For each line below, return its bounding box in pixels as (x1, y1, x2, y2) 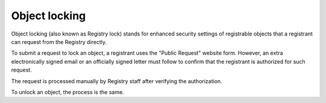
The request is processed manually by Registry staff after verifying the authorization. (11, 77, 223, 84)
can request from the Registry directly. (11, 38, 107, 45)
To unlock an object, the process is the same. (11, 88, 124, 96)
